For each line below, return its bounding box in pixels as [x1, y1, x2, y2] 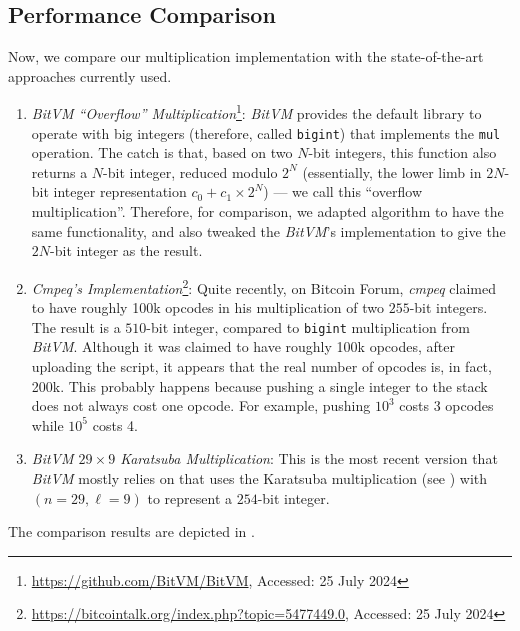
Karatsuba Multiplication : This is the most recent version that [120, 448, 498, 469]
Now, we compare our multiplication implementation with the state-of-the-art [8, 46, 484, 67]
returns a [31, 161, 88, 182]
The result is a [31, 316, 121, 337]
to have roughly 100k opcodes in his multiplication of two [31, 297, 384, 318]
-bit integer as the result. [50, 240, 203, 261]
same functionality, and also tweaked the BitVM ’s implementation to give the [31, 220, 506, 241]
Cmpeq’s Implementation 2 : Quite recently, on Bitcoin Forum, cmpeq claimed [31, 274, 496, 298]
